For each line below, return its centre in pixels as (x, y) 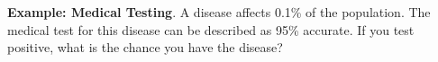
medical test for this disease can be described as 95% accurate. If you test (211, 29)
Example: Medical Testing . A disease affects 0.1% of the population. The (219, 12)
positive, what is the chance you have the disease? (145, 47)
